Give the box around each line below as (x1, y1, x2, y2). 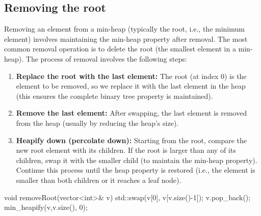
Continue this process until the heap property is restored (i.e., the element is (16, 165, 255, 175)
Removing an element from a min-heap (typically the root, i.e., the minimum (4, 23, 245, 34)
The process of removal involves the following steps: (25, 53, 187, 64)
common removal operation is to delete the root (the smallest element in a (4, 43, 236, 54)
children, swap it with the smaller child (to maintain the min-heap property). (16, 154, 257, 165)
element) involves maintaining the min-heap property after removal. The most (4, 33, 248, 44)
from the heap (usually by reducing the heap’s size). (16, 117, 179, 128)
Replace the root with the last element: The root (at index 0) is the (16, 70, 247, 81)
